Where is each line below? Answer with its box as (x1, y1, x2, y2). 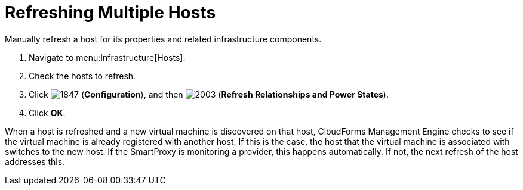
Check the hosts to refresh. (29, 70, 136, 81)
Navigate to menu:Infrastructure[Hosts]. (29, 52, 186, 63)
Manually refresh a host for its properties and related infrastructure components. (5, 33, 322, 44)
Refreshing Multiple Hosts (5, 2, 216, 23)
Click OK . (29, 107, 66, 118)
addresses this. (5, 156, 65, 167)
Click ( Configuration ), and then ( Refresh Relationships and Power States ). (29, 89, 389, 99)
